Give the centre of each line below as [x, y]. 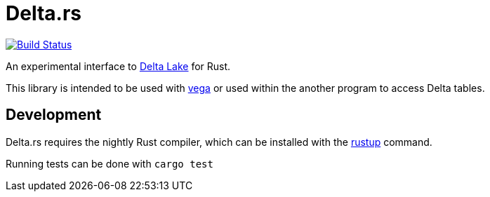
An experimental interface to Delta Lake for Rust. [118, 66]
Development [54, 115]
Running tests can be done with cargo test [110, 163]
